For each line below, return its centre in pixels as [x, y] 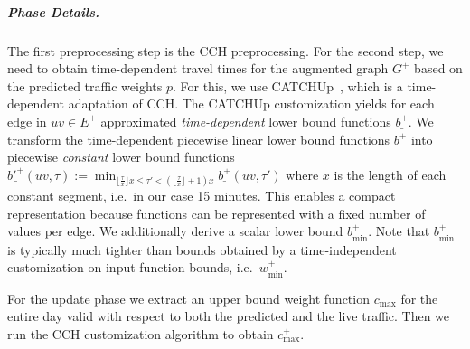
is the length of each [390, 174]
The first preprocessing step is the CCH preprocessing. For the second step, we [226, 50]
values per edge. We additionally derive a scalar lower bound [175, 231]
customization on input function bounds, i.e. [130, 267]
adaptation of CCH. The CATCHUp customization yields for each [251, 104]
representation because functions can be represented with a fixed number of [216, 213]
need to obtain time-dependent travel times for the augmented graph [198, 68]
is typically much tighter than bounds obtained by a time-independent [202, 249]
